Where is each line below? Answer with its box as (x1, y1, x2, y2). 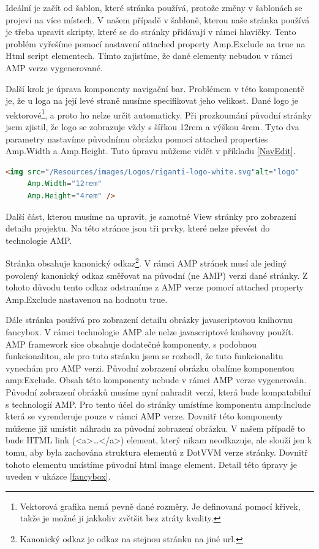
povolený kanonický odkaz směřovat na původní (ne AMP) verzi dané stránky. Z (6, 268, 308, 281)
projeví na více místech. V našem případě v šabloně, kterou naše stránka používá (6, 13, 310, 26)
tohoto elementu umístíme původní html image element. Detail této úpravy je (6, 457, 297, 470)
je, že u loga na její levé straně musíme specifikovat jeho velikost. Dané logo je (6, 94, 299, 107)
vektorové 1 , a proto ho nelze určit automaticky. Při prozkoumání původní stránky (6, 106, 312, 121)
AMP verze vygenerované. (6, 61, 103, 74)
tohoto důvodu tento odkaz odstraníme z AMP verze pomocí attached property (6, 281, 304, 294)
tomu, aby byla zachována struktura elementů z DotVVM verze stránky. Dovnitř (6, 445, 308, 458)
